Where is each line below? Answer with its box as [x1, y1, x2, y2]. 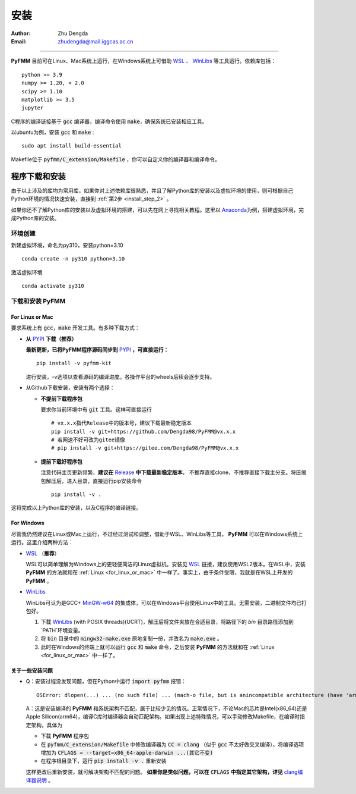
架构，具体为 [30, 721, 62, 729]
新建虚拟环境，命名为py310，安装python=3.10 [11, 241, 124, 249]
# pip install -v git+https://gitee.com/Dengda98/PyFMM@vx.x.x [51, 445, 239, 451]
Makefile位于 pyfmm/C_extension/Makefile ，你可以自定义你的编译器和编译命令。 [11, 155, 221, 163]
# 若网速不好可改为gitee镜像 [51, 437, 126, 443]
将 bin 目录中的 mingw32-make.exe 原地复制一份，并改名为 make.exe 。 [40, 635, 223, 642]
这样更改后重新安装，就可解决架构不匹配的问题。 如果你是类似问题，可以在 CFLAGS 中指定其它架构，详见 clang [26, 768, 298, 776]
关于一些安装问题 [11, 667, 53, 674]
